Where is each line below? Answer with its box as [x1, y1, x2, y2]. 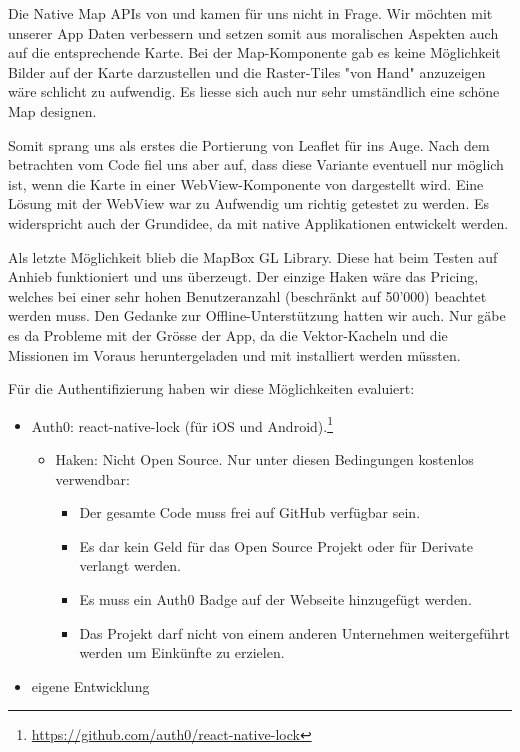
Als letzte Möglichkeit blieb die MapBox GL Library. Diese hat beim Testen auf [8, 246, 498, 267]
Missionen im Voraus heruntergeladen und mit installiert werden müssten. [8, 344, 461, 365]
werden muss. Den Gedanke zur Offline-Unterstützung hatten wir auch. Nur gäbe [8, 305, 506, 326]
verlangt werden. [79, 555, 181, 576]
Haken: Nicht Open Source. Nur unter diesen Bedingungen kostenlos [55, 448, 474, 469]
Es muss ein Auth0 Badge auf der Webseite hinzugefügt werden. [79, 588, 472, 609]
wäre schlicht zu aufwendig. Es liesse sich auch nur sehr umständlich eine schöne [8, 81, 500, 102]
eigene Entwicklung [31, 675, 150, 696]
